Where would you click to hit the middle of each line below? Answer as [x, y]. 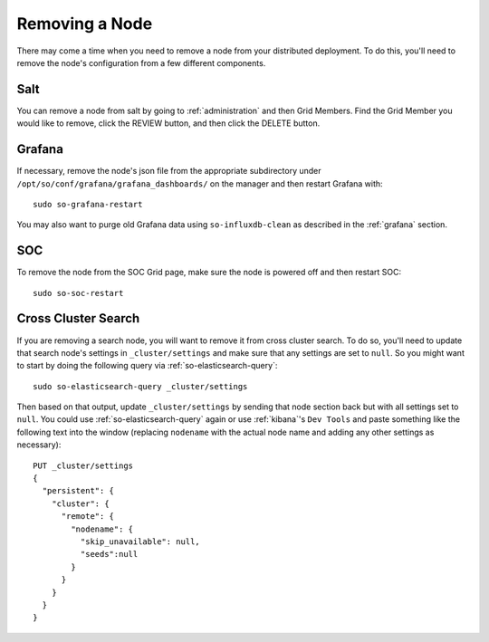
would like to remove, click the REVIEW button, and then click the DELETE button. [168, 123]
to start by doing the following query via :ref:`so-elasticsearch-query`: [147, 366]
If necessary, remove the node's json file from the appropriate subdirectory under [169, 171]
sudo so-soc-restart [78, 293]
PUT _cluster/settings [83, 465]
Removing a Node [85, 24]
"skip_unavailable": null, [140, 541]
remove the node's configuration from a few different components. [141, 62]
